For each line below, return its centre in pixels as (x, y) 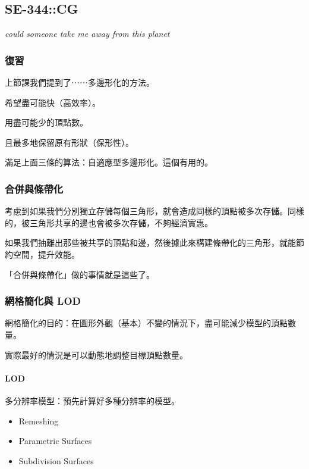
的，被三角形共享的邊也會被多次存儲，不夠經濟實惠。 (109, 222)
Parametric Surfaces (55, 441)
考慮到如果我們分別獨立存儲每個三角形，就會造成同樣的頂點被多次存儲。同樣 (154, 211)
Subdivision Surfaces (56, 460)
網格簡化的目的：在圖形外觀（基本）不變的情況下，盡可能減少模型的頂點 (146, 323)
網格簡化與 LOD (43, 301)
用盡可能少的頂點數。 (46, 122)
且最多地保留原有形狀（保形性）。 (69, 142)
